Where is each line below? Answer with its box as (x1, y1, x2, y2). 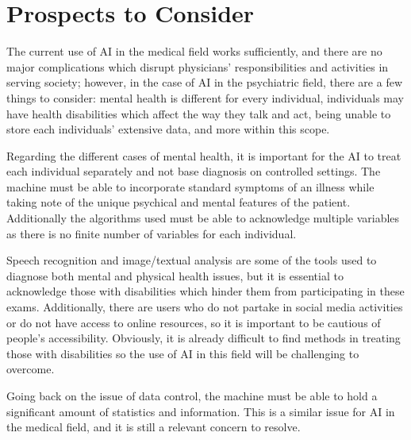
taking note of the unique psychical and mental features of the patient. (6, 194, 351, 210)
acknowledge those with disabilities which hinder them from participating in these (6, 283, 405, 299)
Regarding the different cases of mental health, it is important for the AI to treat (6, 147, 401, 164)
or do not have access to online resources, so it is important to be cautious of (6, 314, 381, 330)
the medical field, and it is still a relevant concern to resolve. (6, 419, 301, 435)
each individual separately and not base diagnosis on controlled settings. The (6, 163, 381, 179)
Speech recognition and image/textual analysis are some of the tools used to (6, 252, 377, 268)
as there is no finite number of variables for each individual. (6, 225, 297, 241)
